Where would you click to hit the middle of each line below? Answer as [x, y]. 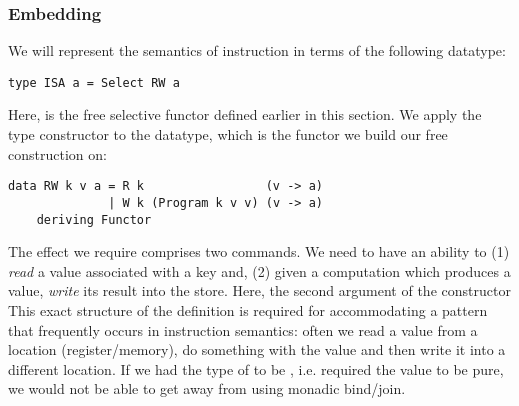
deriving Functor [94, 219]
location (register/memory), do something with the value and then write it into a [257, 349]
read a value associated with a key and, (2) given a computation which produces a [259, 270]
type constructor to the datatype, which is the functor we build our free [228, 134]
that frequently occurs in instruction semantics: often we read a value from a [243, 329]
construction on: [57, 153]
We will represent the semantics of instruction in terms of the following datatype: [257, 50]
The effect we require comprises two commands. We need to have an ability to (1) [259, 251]
